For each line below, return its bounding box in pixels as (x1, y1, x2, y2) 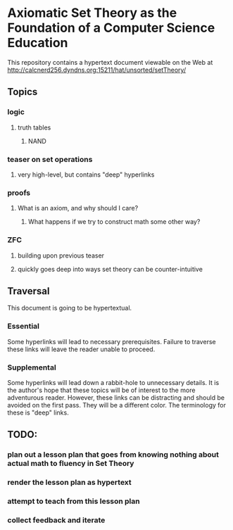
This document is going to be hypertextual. (7, 304, 132, 313)
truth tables (17, 123, 51, 132)
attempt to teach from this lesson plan (7, 496, 140, 506)
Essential (7, 322, 40, 332)
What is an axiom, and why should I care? (17, 204, 139, 213)
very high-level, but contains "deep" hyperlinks (17, 170, 155, 179)
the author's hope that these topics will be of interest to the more (7, 386, 196, 394)
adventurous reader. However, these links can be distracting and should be (7, 393, 225, 402)
